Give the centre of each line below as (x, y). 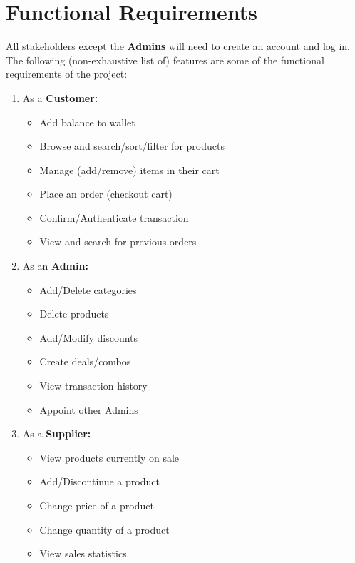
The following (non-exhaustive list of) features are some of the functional (165, 60)
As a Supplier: (57, 433)
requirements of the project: (67, 74)
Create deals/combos (85, 361)
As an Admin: (55, 266)
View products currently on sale (109, 457)
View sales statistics (83, 553)
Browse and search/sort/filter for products (132, 146)
